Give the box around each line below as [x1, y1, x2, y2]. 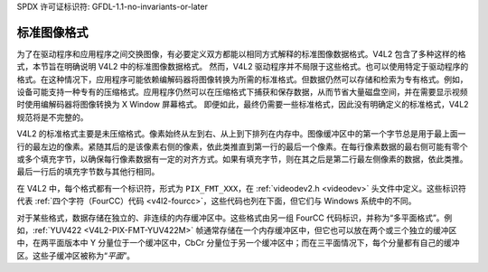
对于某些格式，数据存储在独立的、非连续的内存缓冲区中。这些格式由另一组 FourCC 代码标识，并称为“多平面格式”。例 [16, 212, 453, 223]
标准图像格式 [16, 24, 89, 40]
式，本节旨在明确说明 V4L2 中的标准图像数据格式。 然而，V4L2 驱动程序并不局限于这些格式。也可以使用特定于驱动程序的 [16, 61, 469, 72]
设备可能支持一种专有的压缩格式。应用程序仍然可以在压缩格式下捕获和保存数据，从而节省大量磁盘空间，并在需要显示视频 [16, 87, 468, 98]
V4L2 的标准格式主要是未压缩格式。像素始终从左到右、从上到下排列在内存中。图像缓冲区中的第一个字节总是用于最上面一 [16, 128, 466, 139]
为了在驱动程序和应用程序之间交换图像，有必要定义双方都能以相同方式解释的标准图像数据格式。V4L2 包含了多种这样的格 [16, 48, 466, 59]
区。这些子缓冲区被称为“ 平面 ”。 [16, 249, 136, 261]
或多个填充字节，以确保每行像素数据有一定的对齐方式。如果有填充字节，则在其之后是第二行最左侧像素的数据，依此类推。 [16, 154, 468, 164]
